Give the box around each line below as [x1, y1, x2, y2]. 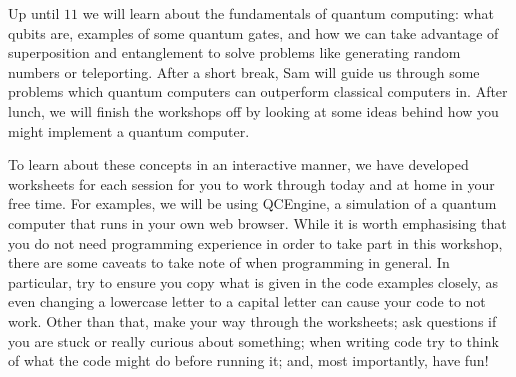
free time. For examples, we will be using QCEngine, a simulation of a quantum [8, 193, 497, 214]
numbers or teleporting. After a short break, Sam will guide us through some [8, 61, 480, 82]
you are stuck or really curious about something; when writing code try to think [8, 330, 499, 351]
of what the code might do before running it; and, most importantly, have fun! [8, 350, 489, 371]
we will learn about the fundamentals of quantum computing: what [82, 3, 494, 23]
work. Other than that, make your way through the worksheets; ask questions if [8, 310, 497, 331]
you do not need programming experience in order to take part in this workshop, [8, 232, 503, 253]
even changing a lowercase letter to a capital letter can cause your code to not [8, 291, 486, 312]
